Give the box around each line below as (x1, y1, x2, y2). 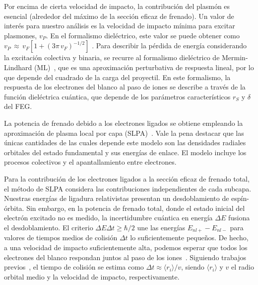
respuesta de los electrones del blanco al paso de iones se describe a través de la (4, 82, 246, 92)
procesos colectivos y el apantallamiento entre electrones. (4, 157, 177, 167)
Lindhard (4, 62, 32, 72)
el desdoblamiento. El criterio (4, 222, 93, 232)
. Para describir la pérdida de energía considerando (92, 40, 247, 51)
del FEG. (4, 101, 32, 111)
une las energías (137, 222, 186, 232)
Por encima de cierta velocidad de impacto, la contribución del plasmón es (4, 1, 230, 11)
